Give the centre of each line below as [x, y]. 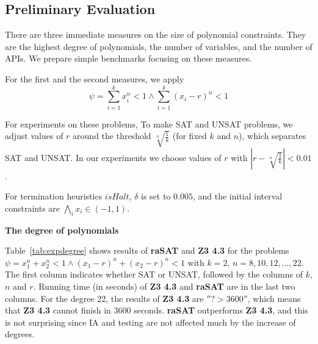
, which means [274, 298]
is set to [156, 196]
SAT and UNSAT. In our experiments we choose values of [113, 157]
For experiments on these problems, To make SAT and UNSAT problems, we [149, 124]
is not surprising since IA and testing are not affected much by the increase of [150, 322]
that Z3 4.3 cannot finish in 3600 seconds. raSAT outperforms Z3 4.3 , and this [157, 310]
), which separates [273, 136]
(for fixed [190, 136]
